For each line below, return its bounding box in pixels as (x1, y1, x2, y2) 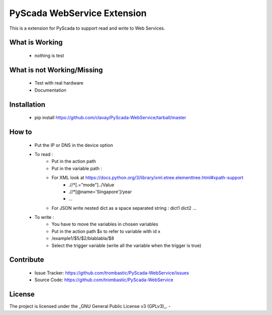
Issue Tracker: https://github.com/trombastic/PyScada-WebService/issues (34, 270, 189, 276)
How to (9, 127, 32, 136)
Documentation (34, 87, 66, 93)
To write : (34, 214, 54, 220)
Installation (9, 100, 45, 109)
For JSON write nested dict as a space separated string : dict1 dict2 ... (51, 205, 196, 211)
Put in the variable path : (51, 165, 103, 171)
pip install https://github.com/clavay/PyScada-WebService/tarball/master (34, 115, 186, 121)
